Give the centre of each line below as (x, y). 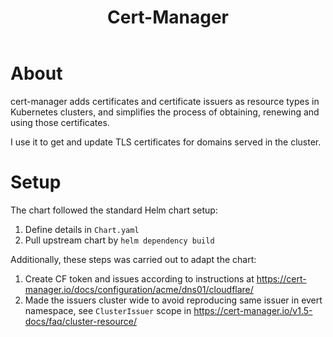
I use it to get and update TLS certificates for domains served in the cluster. (166, 142)
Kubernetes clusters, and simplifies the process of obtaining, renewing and (165, 112)
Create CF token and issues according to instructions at (139, 278)
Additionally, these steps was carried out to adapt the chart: (133, 259)
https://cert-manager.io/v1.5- (253, 310)
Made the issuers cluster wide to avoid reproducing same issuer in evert (173, 300)
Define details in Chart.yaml (82, 229)
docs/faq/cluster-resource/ (80, 321)
